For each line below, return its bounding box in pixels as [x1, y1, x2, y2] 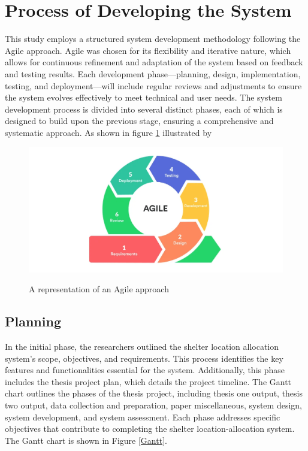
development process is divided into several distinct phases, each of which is [5, 102, 283, 115]
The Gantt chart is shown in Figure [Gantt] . [5, 434, 167, 446]
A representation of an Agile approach [29, 283, 169, 295]
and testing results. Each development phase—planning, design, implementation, [5, 67, 301, 80]
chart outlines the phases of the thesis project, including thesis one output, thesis [5, 387, 303, 399]
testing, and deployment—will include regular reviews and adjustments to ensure [5, 79, 302, 92]
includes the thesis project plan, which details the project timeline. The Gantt [5, 375, 292, 388]
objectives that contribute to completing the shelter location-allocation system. [5, 422, 295, 435]
